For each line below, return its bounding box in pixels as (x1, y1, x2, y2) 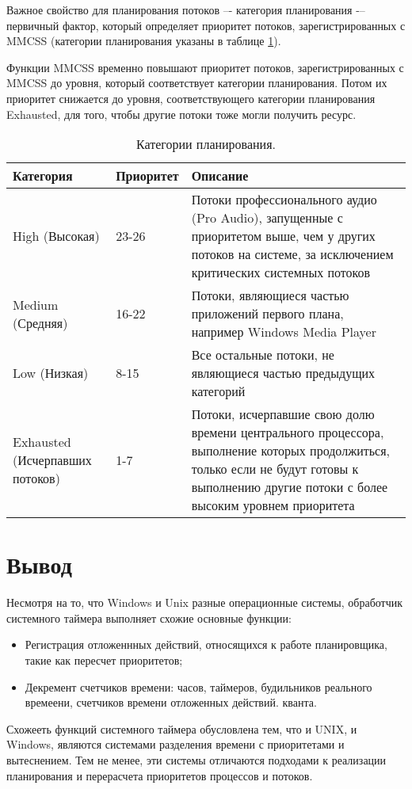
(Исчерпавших (13, 450, 92, 469)
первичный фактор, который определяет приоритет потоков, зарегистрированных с (6, 17, 406, 33)
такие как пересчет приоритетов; (25, 652, 183, 669)
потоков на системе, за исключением (191, 245, 394, 264)
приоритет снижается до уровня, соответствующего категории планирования (6, 90, 376, 106)
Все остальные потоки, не (191, 345, 334, 364)
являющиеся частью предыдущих (191, 364, 376, 383)
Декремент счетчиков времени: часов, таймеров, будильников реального (25, 678, 372, 695)
